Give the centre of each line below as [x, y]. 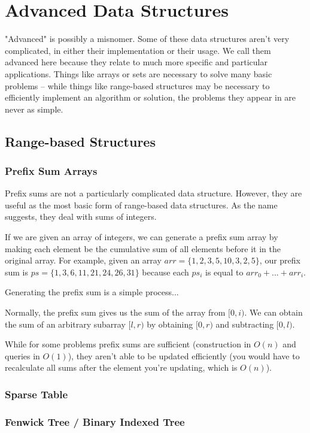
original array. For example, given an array [83, 260]
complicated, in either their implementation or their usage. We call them [138, 50]
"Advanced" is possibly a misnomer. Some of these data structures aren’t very [147, 39]
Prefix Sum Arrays [51, 170]
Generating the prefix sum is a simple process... [92, 292]
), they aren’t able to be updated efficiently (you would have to [184, 355]
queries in [22, 355]
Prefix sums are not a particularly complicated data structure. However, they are [154, 193]
